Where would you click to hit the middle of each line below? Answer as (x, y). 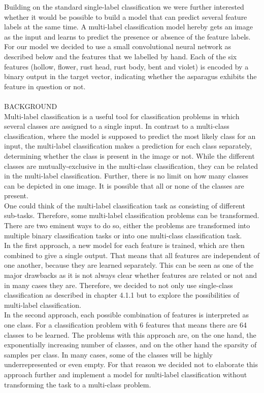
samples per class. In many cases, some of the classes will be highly (108, 354)
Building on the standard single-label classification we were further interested (124, 7)
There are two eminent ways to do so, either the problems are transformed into (127, 225)
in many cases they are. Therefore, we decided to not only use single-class (119, 285)
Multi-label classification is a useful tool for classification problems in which (122, 116)
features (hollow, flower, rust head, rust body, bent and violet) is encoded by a (126, 66)
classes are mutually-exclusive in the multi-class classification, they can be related (131, 166)
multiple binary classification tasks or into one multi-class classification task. (123, 235)
